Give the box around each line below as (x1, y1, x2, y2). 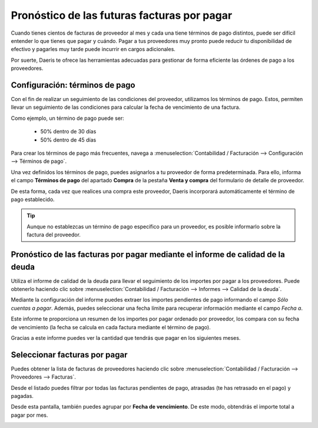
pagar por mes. (11, 412, 48, 419)
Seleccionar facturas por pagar (11, 350, 128, 360)
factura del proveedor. (26, 231, 81, 238)
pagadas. (11, 393, 34, 400)
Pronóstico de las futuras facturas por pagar (11, 9, 233, 22)
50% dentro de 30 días (40, 128, 97, 135)
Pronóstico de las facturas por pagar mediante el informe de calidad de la (11, 249, 285, 259)
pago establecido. (11, 196, 55, 203)
